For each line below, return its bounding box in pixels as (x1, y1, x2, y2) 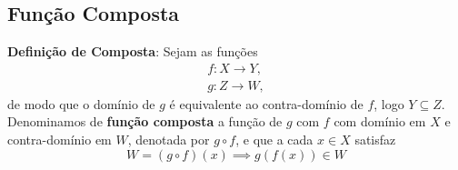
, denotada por (127, 130, 210, 149)
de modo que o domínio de (7, 94, 155, 113)
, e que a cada (235, 130, 314, 149)
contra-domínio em (7, 130, 112, 149)
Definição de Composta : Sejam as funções (7, 42, 258, 61)
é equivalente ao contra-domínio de (169, 94, 363, 113)
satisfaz (354, 130, 396, 149)
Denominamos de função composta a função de (7, 112, 283, 131)
